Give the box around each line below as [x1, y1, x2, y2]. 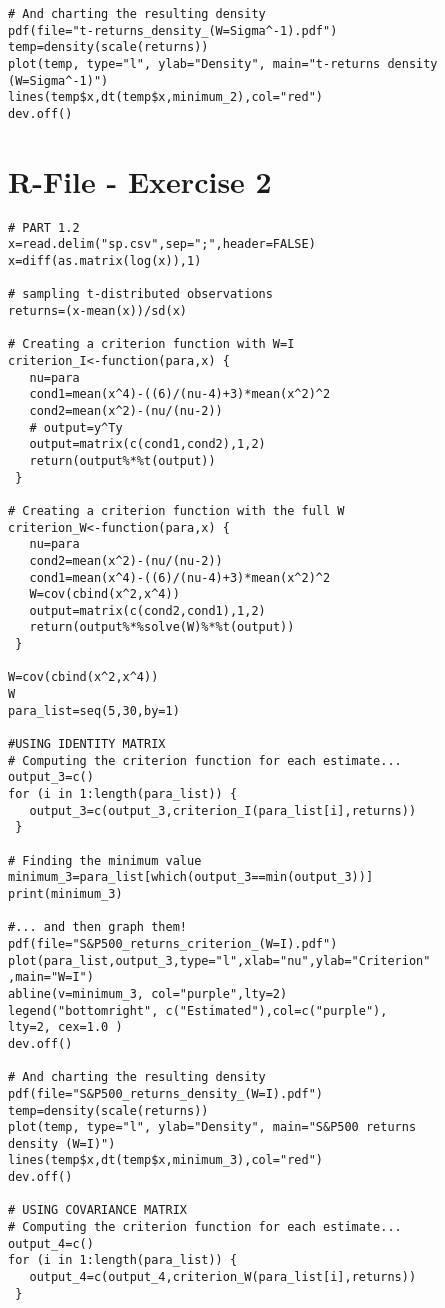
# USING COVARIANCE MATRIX [8, 1203, 187, 1218]
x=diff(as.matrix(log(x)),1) [8, 254, 202, 269]
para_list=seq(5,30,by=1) [8, 703, 180, 718]
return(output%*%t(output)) [29, 453, 216, 468]
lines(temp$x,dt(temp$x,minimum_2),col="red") [8, 90, 323, 105]
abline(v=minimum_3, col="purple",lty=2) [8, 986, 288, 1001]
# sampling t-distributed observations [8, 287, 273, 302]
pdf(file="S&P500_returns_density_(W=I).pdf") [8, 1086, 323, 1101]
